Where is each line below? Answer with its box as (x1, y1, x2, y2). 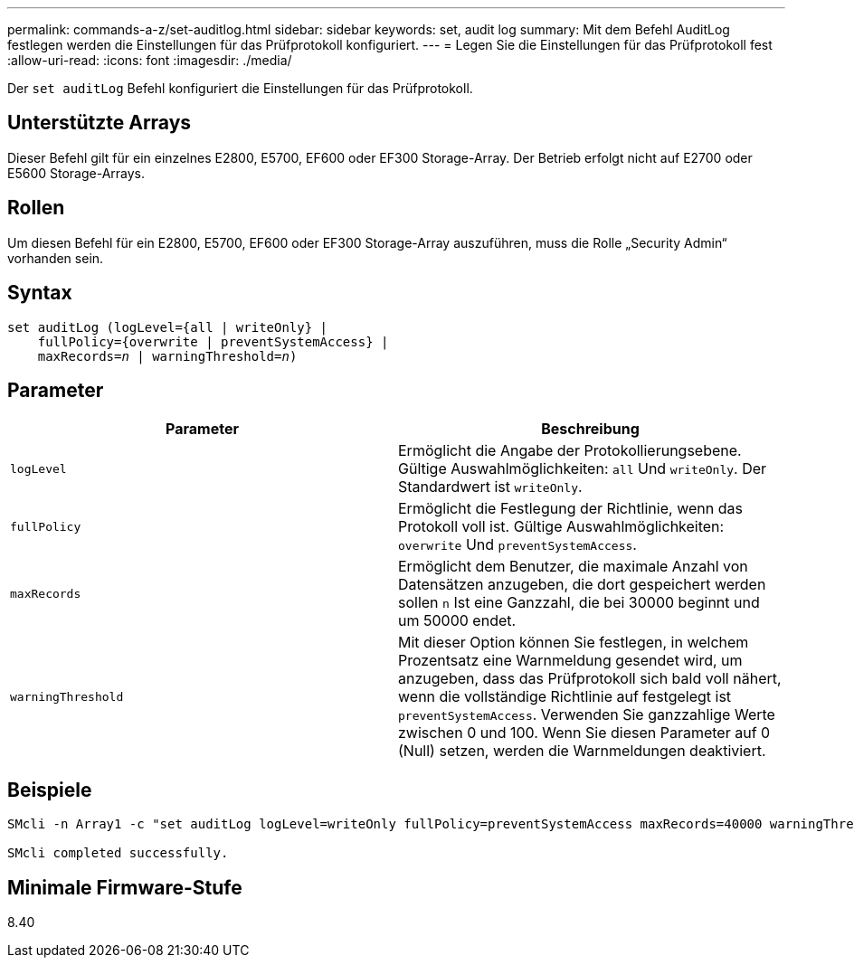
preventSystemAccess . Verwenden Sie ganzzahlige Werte (398, 705, 775, 724)
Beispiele (7, 778, 92, 801)
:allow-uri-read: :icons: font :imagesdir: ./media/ (7, 52, 292, 68)
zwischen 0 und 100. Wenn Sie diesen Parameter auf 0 (398, 724, 771, 743)
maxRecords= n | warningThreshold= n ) (37, 348, 298, 364)
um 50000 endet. (398, 611, 517, 630)
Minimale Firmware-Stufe (7, 875, 242, 899)
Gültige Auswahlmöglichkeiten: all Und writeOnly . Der (398, 459, 767, 478)
